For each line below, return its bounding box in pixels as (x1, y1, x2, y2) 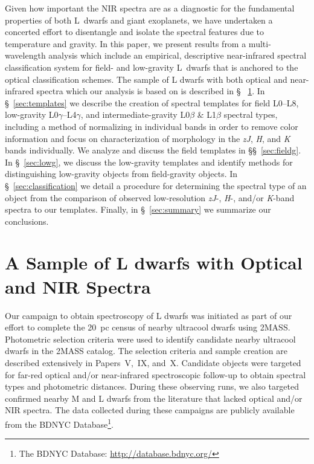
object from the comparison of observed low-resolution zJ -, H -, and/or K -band (5, 191, 295, 204)
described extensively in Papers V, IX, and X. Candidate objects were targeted (5, 356, 301, 369)
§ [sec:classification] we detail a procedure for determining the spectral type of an (5, 179, 307, 192)
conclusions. (5, 214, 49, 227)
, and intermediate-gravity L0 (80, 108, 190, 121)
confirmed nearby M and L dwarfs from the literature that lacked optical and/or (5, 391, 303, 404)
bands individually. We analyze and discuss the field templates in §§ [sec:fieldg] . (5, 144, 301, 156)
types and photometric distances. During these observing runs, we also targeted (5, 380, 300, 393)
